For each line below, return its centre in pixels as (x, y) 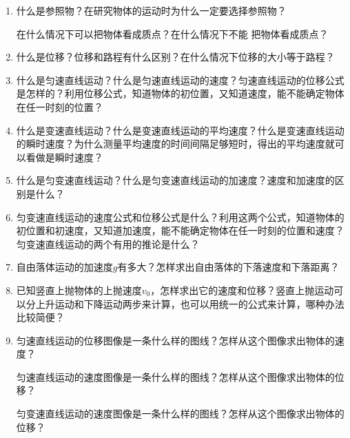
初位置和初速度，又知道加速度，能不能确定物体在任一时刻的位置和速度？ (180, 230)
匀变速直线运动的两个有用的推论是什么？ (108, 243)
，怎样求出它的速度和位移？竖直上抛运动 (242, 290)
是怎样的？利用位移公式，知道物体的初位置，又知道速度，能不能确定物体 (180, 93)
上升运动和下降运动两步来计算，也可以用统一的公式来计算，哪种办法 (190, 303)
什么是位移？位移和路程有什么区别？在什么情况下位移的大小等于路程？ (175, 57)
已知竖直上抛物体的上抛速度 (79, 290)
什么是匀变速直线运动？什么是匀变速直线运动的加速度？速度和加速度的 (175, 180)
